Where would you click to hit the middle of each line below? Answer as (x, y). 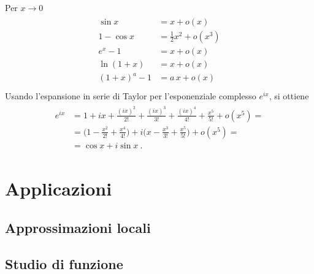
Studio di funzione (64, 263)
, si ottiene (289, 96)
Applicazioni (59, 188)
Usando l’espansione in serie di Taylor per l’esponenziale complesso (131, 96)
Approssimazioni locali (78, 227)
